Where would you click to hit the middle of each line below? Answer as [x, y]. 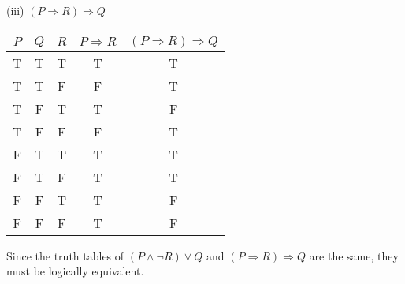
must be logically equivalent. [75, 271]
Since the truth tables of [65, 255]
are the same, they [354, 255]
